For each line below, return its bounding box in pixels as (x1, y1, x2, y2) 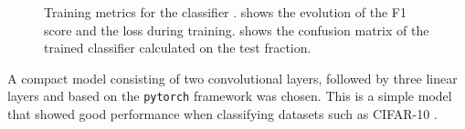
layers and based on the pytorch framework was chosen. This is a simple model (7, 86, 452, 105)
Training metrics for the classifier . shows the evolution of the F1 (44, 3, 407, 21)
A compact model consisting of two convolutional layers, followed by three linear (7, 68, 458, 87)
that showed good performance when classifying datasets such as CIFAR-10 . (7, 104, 438, 124)
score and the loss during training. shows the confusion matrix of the (44, 20, 429, 39)
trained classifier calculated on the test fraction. (44, 38, 312, 57)
